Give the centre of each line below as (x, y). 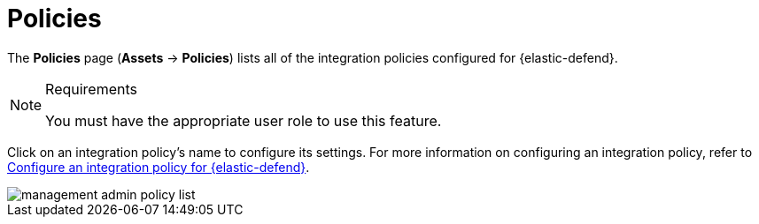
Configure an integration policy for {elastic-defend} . (159, 167)
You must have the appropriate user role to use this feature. (244, 120)
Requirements (91, 89)
